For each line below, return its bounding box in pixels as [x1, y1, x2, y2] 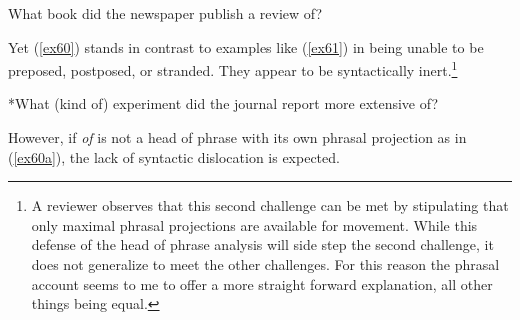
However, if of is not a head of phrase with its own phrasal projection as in [8, 127, 467, 148]
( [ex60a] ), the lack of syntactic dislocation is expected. [8, 146, 340, 167]
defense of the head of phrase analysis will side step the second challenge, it [31, 234, 494, 255]
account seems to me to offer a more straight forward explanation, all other [31, 273, 493, 294]
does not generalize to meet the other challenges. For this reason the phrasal [31, 254, 500, 274]
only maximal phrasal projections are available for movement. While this [31, 214, 478, 235]
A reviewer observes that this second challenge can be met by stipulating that [31, 195, 509, 216]
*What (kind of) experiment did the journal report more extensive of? [8, 93, 439, 114]
